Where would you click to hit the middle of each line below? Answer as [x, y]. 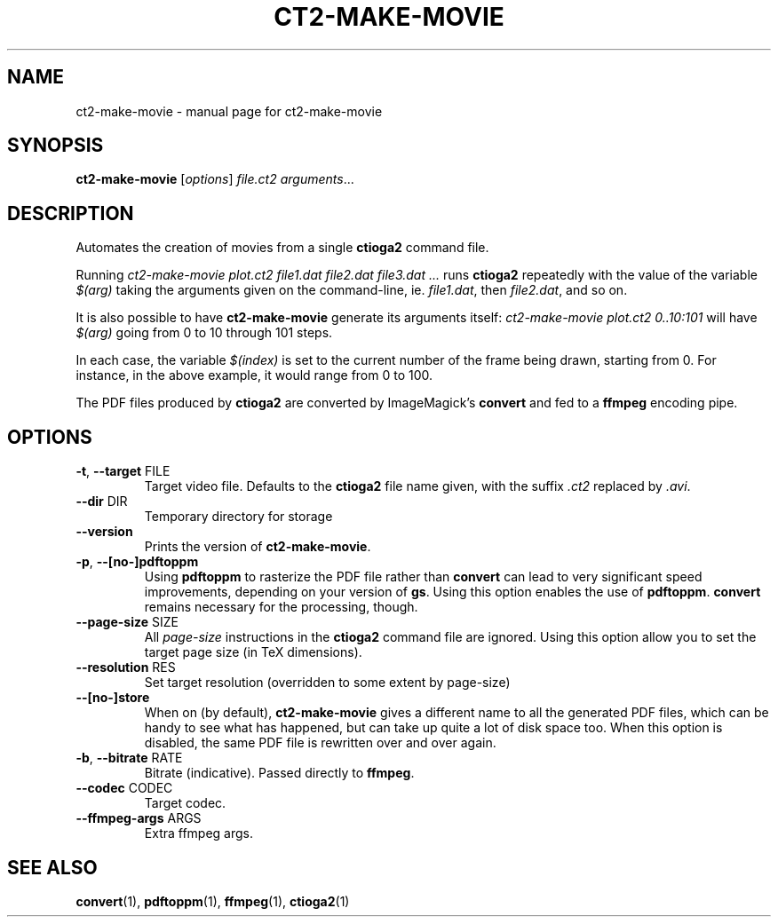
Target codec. [185, 803]
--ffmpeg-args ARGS [139, 818]
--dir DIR [102, 501]
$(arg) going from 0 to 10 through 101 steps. [204, 333]
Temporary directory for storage [238, 517]
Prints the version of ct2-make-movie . [258, 547]
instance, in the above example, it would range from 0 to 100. [254, 375]
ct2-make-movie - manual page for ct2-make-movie [229, 111]
